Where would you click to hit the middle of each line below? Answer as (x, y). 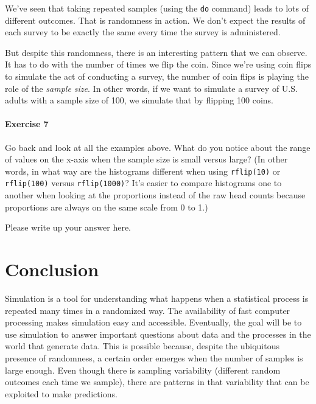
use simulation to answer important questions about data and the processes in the (158, 334)
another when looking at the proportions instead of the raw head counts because (155, 195)
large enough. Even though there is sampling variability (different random (143, 370)
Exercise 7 (27, 124)
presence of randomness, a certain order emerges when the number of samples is (154, 357)
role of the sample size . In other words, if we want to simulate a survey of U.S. (151, 88)
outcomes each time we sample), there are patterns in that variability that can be (157, 382)
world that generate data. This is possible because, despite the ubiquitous (142, 346)
